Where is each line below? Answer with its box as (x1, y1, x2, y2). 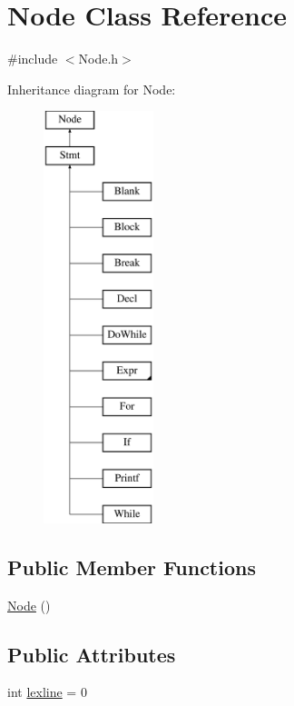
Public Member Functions (7, 552, 256, 581)
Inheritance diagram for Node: (7, 79, 176, 98)
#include (7, 49, 58, 68)
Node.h (78, 49, 119, 68)
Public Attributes (7, 640, 176, 668)
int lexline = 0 (7, 682, 87, 701)
